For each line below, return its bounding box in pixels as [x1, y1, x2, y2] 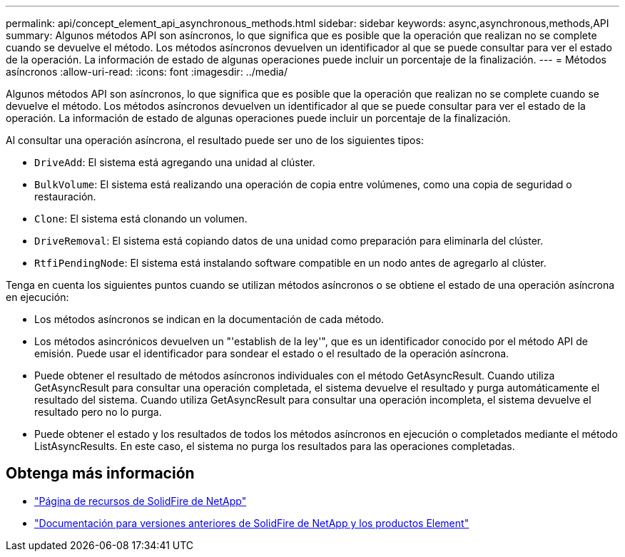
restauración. [34, 190, 96, 203]
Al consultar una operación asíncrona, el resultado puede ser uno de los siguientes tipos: [6, 134, 424, 146]
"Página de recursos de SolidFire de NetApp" [34, 494, 247, 507]
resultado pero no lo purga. [34, 406, 162, 418]
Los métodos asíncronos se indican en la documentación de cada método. [34, 313, 385, 325]
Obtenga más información [6, 464, 195, 483]
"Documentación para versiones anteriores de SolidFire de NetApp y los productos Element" [34, 516, 469, 529]
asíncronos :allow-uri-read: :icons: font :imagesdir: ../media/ [6, 66, 288, 78]
